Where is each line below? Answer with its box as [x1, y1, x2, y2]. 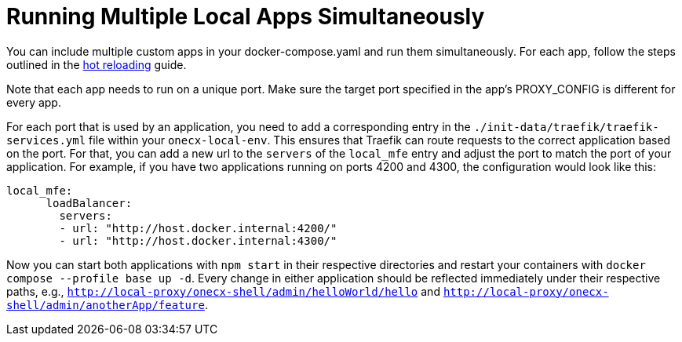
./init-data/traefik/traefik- [473, 120, 659, 133]
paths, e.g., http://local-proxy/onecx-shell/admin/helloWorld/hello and [6, 284, 440, 298]
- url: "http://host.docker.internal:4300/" [59, 234, 337, 247]
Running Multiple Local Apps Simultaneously [6, 3, 485, 30]
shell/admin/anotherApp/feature [6, 298, 205, 311]
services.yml [6, 133, 86, 147]
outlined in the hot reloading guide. [6, 57, 187, 71]
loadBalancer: [46, 196, 133, 209]
